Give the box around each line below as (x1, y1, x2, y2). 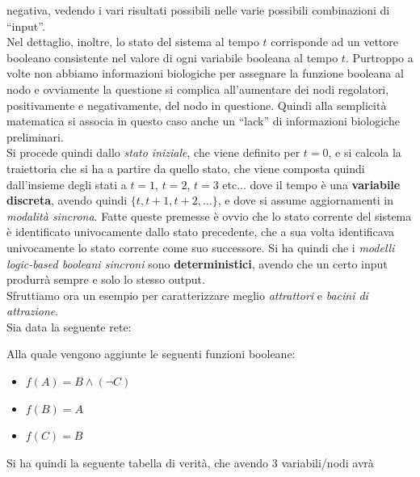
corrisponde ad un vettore (271, 33, 399, 50)
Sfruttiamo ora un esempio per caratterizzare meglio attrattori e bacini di (6, 286, 368, 303)
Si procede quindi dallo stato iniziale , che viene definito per (6, 144, 300, 161)
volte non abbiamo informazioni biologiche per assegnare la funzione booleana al (6, 65, 404, 82)
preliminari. (6, 128, 64, 145)
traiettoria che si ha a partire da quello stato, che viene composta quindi (6, 159, 365, 176)
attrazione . (6, 302, 59, 319)
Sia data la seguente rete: (6, 318, 132, 335)
